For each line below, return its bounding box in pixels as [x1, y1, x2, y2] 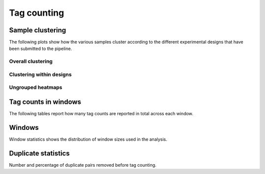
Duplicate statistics [9, 149, 70, 157]
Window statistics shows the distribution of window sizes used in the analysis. [9, 136, 167, 142]
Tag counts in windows [9, 98, 81, 106]
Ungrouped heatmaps [9, 84, 62, 91]
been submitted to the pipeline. [9, 46, 72, 51]
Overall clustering [9, 58, 53, 65]
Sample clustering [9, 26, 66, 34]
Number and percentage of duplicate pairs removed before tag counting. [9, 162, 157, 168]
